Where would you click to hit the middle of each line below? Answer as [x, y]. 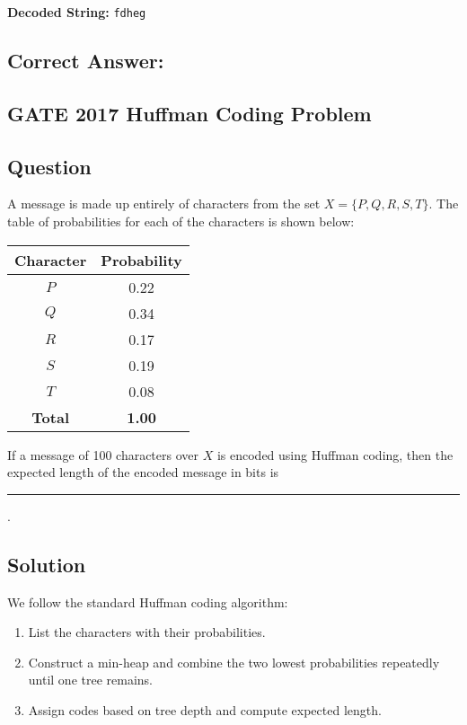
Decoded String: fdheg [77, 12]
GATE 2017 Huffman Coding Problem [189, 113]
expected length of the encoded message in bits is [143, 472]
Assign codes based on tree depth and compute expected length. [205, 709]
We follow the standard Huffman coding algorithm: [148, 601]
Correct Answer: [86, 61]
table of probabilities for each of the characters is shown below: [181, 221]
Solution [47, 564]
